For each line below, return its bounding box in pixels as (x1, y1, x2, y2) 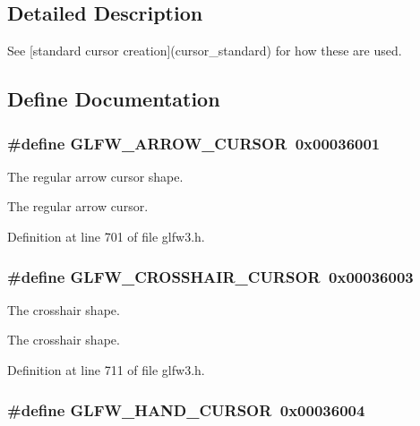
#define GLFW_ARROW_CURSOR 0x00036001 (7, 132, 381, 154)
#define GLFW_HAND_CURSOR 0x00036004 (7, 398, 365, 421)
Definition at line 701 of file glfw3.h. (7, 226, 205, 245)
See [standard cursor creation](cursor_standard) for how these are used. (7, 41, 402, 60)
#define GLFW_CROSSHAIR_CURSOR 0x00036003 (7, 265, 414, 287)
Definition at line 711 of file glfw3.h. (7, 360, 205, 379)
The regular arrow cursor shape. (7, 166, 184, 185)
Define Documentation (7, 85, 220, 113)
